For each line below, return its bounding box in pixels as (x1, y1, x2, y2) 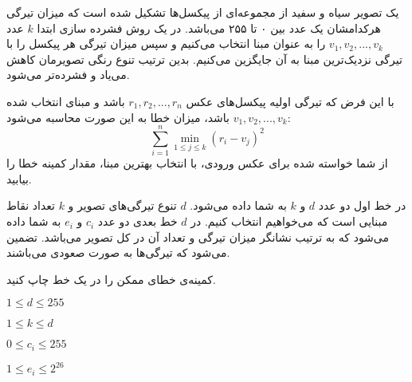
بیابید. (6, 170, 32, 187)
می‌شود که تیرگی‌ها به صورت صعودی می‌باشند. (6, 244, 230, 261)
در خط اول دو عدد (318, 197, 406, 214)
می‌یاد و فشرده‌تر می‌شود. (6, 66, 130, 83)
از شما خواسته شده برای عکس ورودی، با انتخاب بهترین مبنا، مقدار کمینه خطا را (6, 155, 388, 171)
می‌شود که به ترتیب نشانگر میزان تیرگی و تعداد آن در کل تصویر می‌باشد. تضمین (6, 228, 390, 245)
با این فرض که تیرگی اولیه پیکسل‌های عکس (186, 93, 394, 109)
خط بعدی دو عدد (97, 213, 178, 230)
